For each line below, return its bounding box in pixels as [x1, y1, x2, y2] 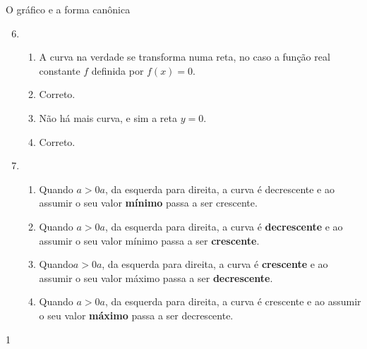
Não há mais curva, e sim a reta [39, 110, 178, 125]
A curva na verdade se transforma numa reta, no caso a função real [39, 49, 330, 64]
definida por [91, 63, 144, 78]
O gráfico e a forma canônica [6, 2, 131, 16]
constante [39, 63, 80, 78]
